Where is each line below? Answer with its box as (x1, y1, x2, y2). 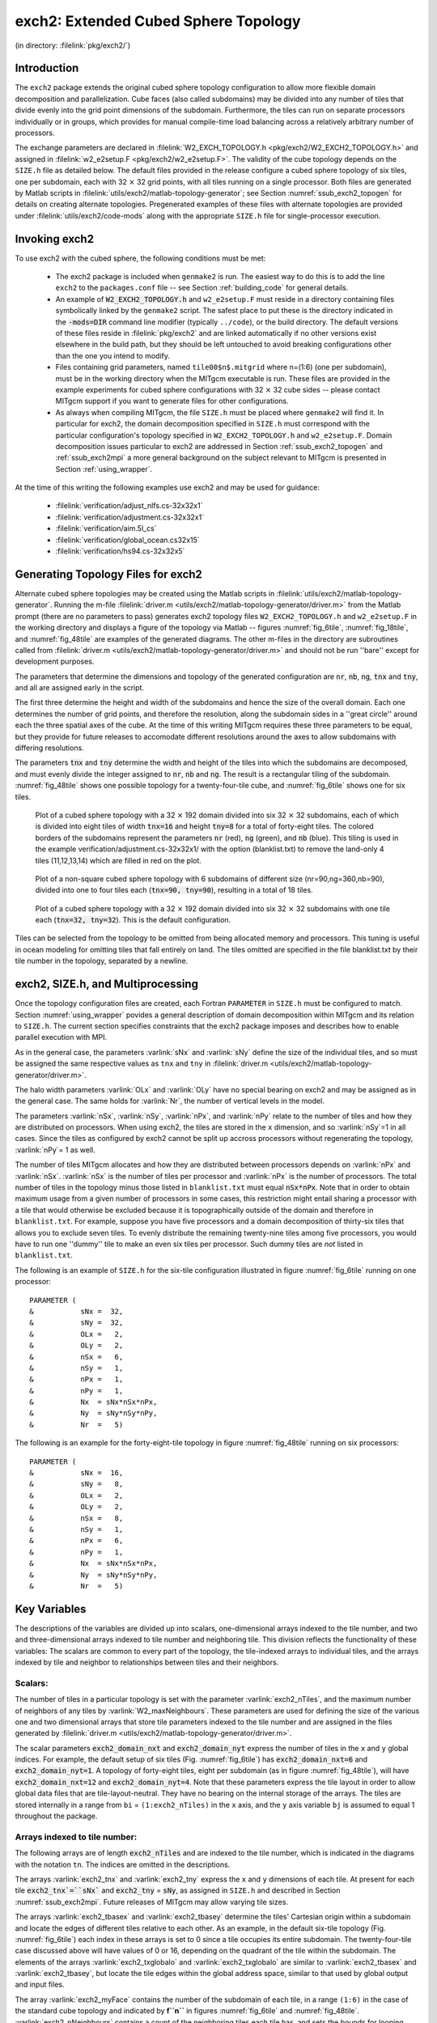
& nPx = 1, (29, 1375, 124, 1384)
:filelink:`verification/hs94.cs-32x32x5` (55, 546, 185, 556)
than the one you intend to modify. (55, 350, 170, 360)
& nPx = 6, (29, 1536, 124, 1546)
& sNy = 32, (29, 1318, 124, 1327)
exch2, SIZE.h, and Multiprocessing (15, 978, 198, 991)
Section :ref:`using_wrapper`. (55, 464, 153, 473)
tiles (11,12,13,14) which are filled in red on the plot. (35, 855, 202, 865)
